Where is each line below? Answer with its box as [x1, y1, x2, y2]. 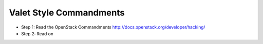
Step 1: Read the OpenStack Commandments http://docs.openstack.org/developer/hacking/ [21, 24, 206, 30]
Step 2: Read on [21, 30, 54, 36]
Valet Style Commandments [9, 7, 125, 18]
